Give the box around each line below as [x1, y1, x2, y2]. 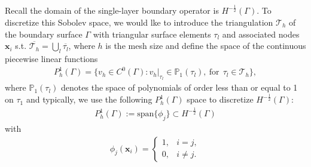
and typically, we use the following [26, 93, 153, 106]
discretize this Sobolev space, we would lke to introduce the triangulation [5, 16, 273, 28]
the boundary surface [5, 27, 83, 40]
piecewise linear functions [5, 52, 98, 64]
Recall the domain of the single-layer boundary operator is [5, 4, 219, 17]
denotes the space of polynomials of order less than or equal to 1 [61, 81, 298, 94]
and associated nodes [222, 27, 300, 40]
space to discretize [187, 93, 254, 106]
